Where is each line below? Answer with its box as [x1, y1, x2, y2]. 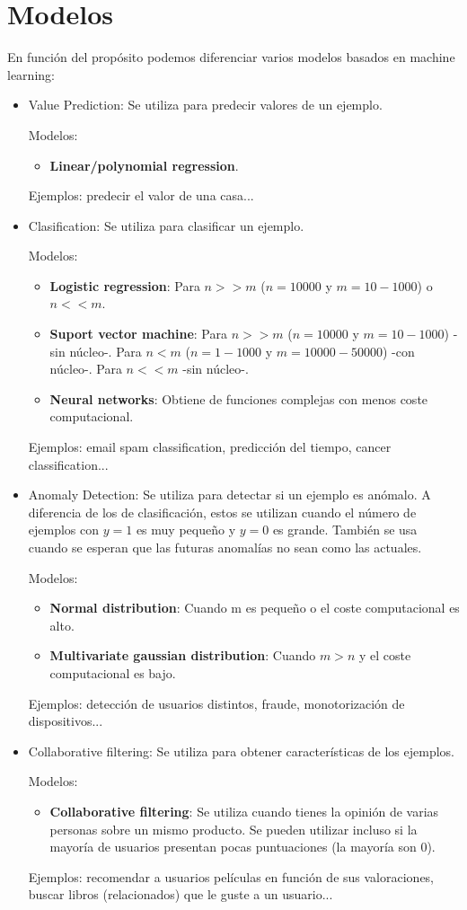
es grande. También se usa [272, 520, 418, 539]
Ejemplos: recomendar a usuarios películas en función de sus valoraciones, [28, 867, 435, 886]
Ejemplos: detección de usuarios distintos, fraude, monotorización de [28, 694, 405, 712]
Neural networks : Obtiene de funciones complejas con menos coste [49, 389, 428, 408]
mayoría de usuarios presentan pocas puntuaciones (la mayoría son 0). [49, 837, 436, 856]
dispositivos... [28, 711, 103, 730]
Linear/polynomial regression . [49, 155, 239, 174]
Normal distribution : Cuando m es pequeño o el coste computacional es [49, 598, 460, 617]
